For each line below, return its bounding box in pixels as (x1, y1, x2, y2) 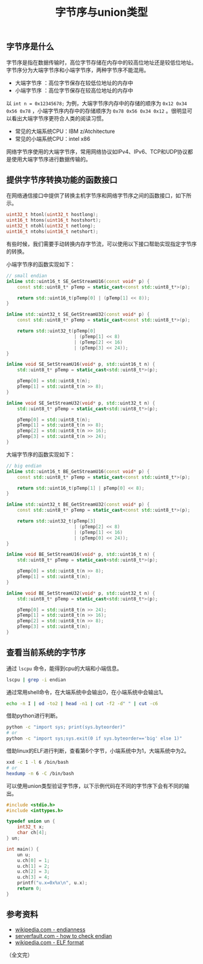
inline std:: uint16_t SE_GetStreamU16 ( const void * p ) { (6, 278, 150, 284)
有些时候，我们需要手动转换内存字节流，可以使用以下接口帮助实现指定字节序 (6, 240, 197, 247)
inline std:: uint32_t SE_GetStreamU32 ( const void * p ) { (6, 311, 150, 318)
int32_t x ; (17, 824, 45, 830)
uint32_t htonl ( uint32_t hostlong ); (6, 212, 98, 218)
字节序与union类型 (55, 5, 148, 19)
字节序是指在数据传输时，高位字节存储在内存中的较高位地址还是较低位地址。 (6, 59, 197, 66)
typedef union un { (6, 818, 56, 824)
